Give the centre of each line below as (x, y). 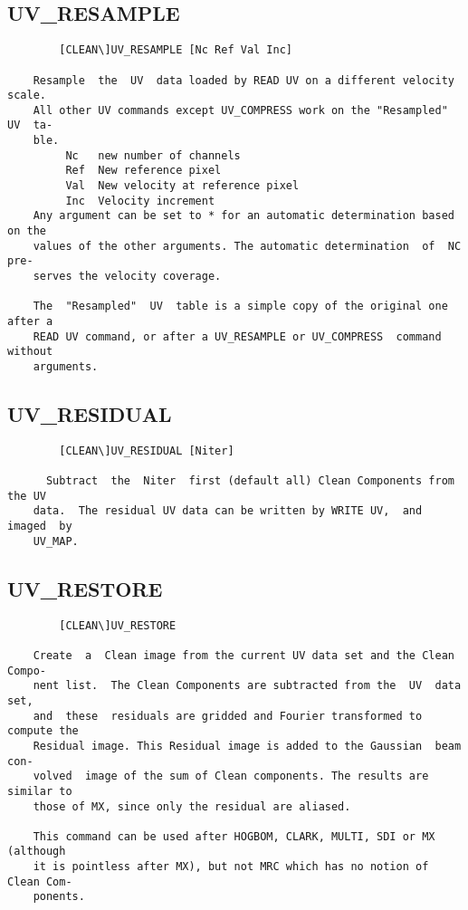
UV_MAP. (56, 541)
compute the (43, 731)
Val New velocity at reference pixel (182, 186)
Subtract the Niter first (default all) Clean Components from (250, 481)
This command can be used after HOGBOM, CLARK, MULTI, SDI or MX (234, 836)
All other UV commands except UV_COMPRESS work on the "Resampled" (240, 110)
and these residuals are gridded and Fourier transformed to (228, 716)
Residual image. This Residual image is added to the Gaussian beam (247, 746)
